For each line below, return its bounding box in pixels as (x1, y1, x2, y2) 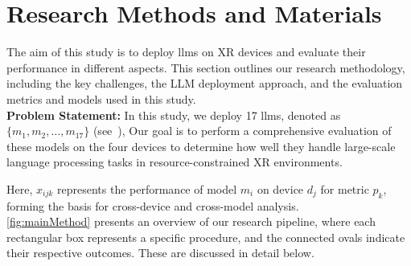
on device (257, 180, 304, 197)
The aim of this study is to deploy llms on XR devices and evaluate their (6, 43, 366, 60)
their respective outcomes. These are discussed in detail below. (6, 244, 314, 261)
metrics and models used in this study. (6, 90, 196, 107)
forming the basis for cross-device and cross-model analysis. (6, 197, 299, 214)
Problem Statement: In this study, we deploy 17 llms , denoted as (6, 106, 341, 123)
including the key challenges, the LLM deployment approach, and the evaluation (6, 75, 403, 92)
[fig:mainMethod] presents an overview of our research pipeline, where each (6, 213, 376, 230)
